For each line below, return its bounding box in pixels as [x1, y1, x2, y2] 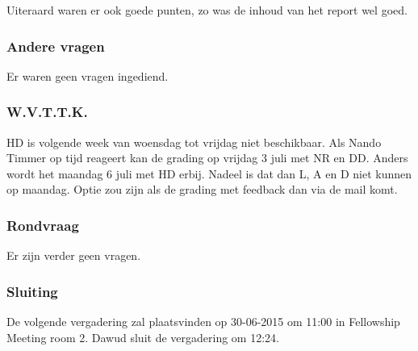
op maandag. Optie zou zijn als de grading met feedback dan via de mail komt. [6, 181, 398, 198]
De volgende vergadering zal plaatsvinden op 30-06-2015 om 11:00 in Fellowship [6, 313, 400, 330]
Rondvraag [6, 215, 79, 235]
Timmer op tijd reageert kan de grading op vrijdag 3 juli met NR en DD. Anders [6, 149, 408, 166]
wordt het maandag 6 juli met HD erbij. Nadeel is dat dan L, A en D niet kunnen [6, 165, 412, 182]
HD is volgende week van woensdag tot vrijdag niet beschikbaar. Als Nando [6, 133, 382, 150]
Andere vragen [6, 36, 105, 56]
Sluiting [6, 281, 58, 301]
